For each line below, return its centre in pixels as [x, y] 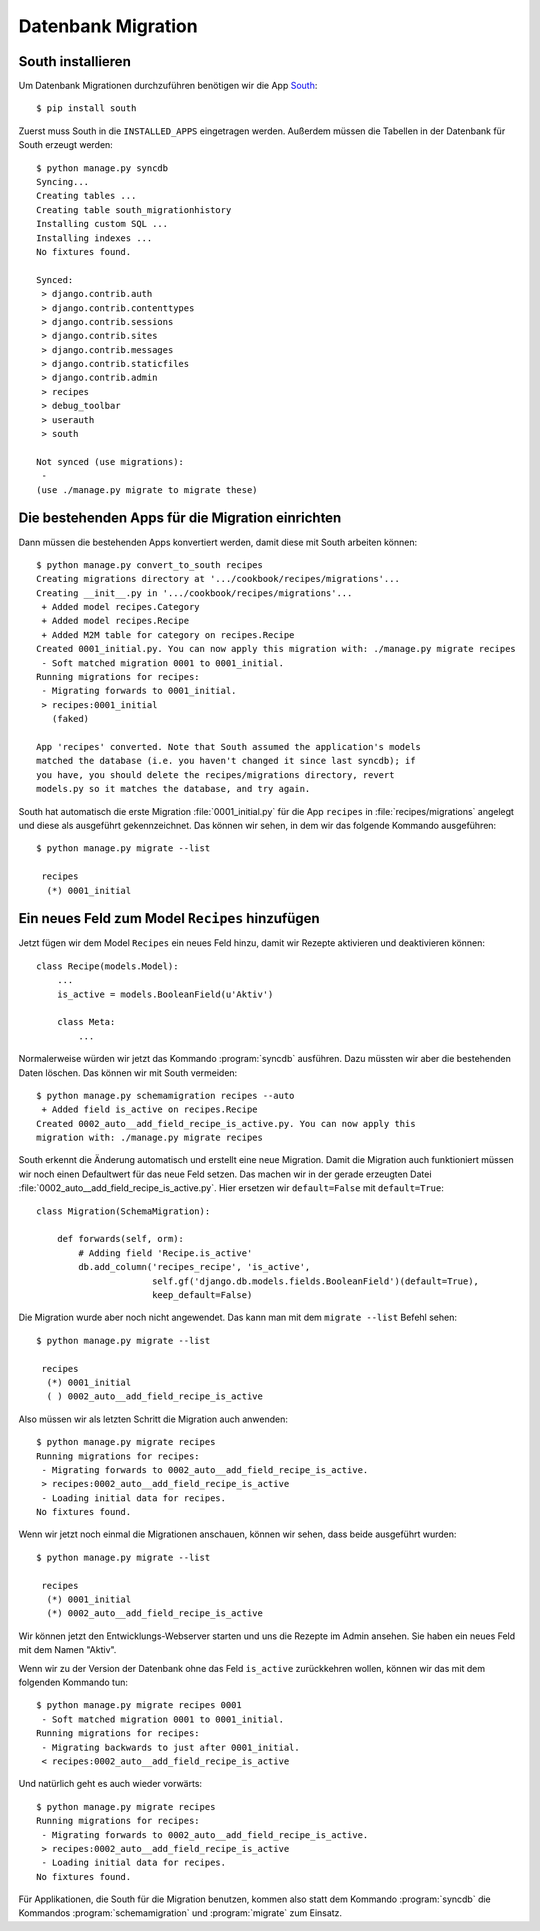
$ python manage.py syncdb [102, 168]
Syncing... [63, 182]
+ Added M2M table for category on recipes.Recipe [168, 634]
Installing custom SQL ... [102, 224]
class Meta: [86, 1022]
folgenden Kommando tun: [73, 1682]
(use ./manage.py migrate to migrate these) [147, 489]
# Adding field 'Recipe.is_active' [165, 1253]
